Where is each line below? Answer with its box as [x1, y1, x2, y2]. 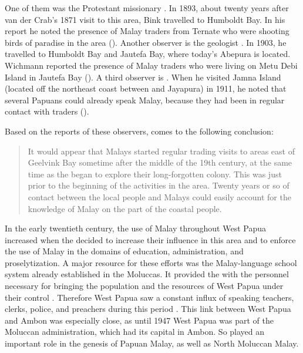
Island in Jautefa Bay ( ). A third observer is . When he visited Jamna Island [5, 70, 281, 83]
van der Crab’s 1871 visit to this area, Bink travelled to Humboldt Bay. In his [5, 13, 285, 25]
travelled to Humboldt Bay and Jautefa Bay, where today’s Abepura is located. [5, 48, 291, 60]
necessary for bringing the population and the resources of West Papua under [5, 280, 284, 292]
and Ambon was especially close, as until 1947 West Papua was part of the [5, 314, 274, 326]
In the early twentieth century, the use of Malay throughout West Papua [5, 222, 266, 234]
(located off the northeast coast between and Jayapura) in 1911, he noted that [5, 82, 287, 95]
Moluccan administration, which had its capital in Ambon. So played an [5, 325, 265, 338]
